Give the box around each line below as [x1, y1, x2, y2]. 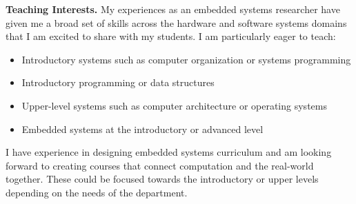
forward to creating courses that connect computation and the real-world [6, 158, 314, 172]
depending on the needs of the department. [6, 185, 188, 199]
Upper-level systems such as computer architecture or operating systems [21, 98, 327, 112]
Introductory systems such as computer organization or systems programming [21, 52, 351, 66]
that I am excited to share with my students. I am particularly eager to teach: [6, 29, 336, 43]
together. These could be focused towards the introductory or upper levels [6, 172, 319, 186]
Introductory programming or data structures [21, 75, 215, 90]
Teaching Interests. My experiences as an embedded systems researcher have [6, 2, 340, 16]
